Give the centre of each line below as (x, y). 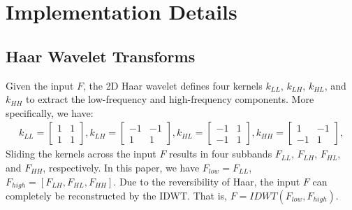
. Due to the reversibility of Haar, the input (207, 181)
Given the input (40, 85)
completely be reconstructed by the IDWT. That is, (116, 196)
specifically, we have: (50, 112)
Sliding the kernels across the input (81, 154)
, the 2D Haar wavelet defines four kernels (173, 85)
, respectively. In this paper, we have (121, 167)
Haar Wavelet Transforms (101, 56)
